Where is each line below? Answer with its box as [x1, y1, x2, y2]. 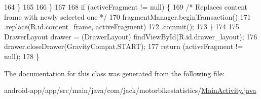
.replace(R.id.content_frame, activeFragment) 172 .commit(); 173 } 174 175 [4, 21, 239, 32]
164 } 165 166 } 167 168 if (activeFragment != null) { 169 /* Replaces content [4, 2, 247, 12]
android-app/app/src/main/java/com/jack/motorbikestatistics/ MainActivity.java [4, 85, 256, 95]
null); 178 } [4, 51, 40, 61]
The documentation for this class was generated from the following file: [4, 68, 225, 78]
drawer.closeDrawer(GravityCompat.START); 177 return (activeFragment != [4, 41, 243, 52]
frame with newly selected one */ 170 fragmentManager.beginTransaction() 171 [4, 11, 251, 22]
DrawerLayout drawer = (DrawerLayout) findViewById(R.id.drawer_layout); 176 [4, 31, 257, 41]
